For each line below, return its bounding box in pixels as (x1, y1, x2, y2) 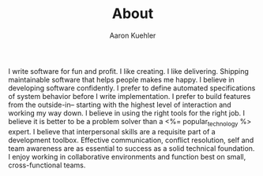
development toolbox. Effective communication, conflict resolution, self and (8, 135, 254, 145)
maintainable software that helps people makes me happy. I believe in (8, 75, 235, 84)
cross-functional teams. (8, 160, 86, 170)
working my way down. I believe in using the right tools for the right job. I (8, 108, 246, 118)
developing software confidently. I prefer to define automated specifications (8, 83, 256, 93)
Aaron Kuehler (109, 31, 156, 40)
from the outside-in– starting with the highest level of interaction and (8, 100, 231, 109)
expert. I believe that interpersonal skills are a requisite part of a (8, 126, 216, 136)
